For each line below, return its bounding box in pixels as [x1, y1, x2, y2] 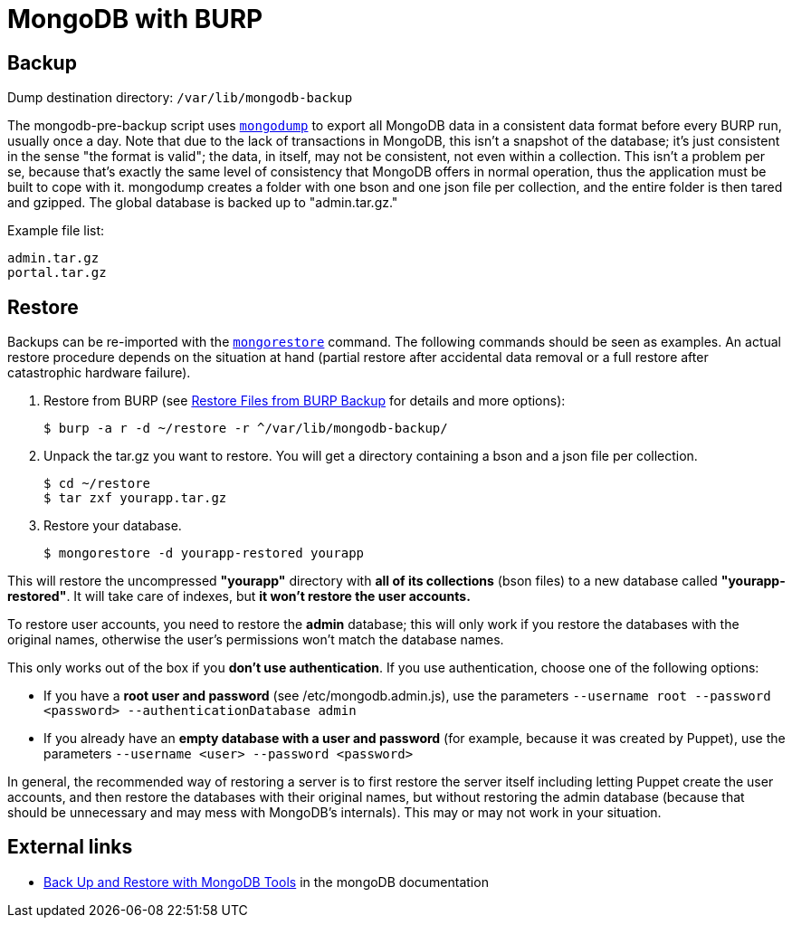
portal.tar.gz [7, 265, 107, 281]
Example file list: [7, 223, 105, 239]
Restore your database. [43, 518, 182, 534]
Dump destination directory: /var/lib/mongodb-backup [7, 90, 353, 106]
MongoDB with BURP [7, 4, 263, 34]
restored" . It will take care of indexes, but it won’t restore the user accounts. [7, 588, 471, 605]
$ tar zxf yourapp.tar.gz [43, 491, 227, 506]
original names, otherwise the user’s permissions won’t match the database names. [7, 632, 504, 648]
